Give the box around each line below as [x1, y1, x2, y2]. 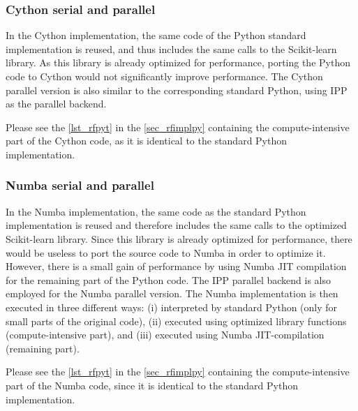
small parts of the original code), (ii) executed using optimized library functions [6, 313, 347, 328]
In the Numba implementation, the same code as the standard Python [6, 204, 306, 218]
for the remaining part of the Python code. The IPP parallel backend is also [6, 272, 331, 287]
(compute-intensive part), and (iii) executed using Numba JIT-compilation [6, 327, 325, 342]
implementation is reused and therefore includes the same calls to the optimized [6, 218, 347, 232]
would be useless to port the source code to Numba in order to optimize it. [6, 245, 326, 260]
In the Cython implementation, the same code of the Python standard [6, 28, 306, 43]
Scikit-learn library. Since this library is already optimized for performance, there [6, 231, 352, 246]
